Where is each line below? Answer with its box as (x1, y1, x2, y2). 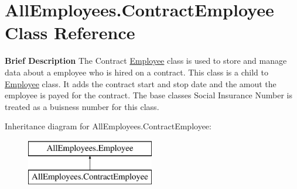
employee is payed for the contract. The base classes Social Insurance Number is (5, 89, 293, 101)
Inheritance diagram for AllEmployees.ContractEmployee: (5, 120, 211, 132)
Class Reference (5, 20, 135, 44)
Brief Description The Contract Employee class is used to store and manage (5, 54, 287, 67)
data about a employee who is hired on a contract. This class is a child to (5, 66, 268, 78)
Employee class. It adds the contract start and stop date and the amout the (5, 77, 276, 90)
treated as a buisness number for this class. (5, 100, 159, 112)
